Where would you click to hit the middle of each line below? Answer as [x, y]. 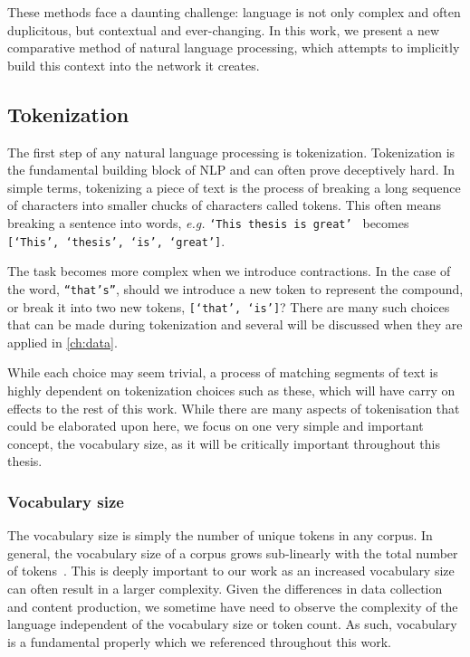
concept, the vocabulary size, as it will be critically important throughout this [224, 443]
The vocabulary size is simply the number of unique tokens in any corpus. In [220, 535]
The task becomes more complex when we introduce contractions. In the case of [229, 271]
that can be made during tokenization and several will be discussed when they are [235, 324]
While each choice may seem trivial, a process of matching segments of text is [223, 372]
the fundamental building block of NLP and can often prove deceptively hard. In [231, 170]
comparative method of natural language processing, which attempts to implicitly [234, 48]
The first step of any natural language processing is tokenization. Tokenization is [231, 152]
